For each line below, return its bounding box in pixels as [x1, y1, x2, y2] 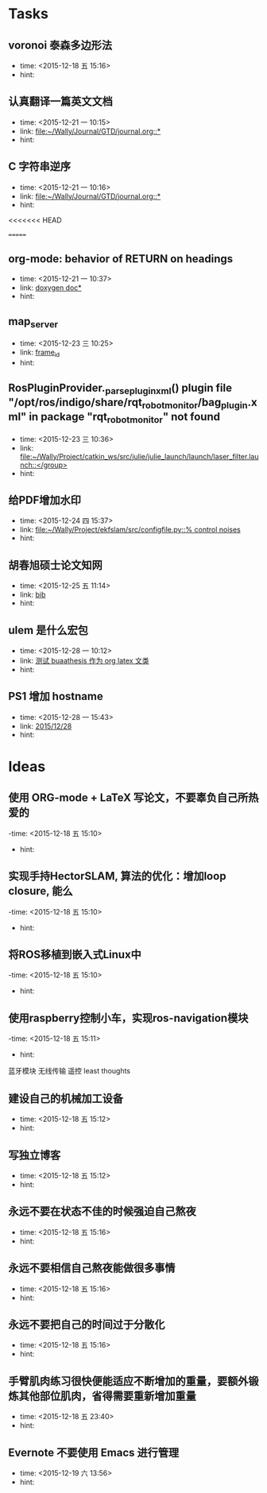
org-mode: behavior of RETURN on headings [8, 252, 233, 266]
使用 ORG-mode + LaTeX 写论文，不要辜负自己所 [8, 791, 249, 805]
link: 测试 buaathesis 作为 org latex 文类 [19, 656, 149, 666]
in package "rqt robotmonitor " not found [29, 410, 221, 426]
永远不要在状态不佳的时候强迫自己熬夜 [8, 1205, 196, 1218]
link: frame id [19, 347, 60, 359]
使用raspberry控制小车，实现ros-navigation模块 [8, 1011, 249, 1025]
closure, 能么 [8, 884, 73, 898]
